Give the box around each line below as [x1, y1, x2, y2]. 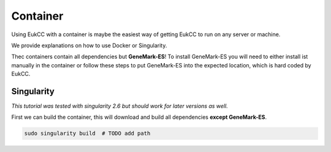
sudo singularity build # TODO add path [24, 130, 151, 137]
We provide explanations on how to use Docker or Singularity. [11, 42, 167, 49]
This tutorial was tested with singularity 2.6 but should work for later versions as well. [11, 102, 228, 110]
